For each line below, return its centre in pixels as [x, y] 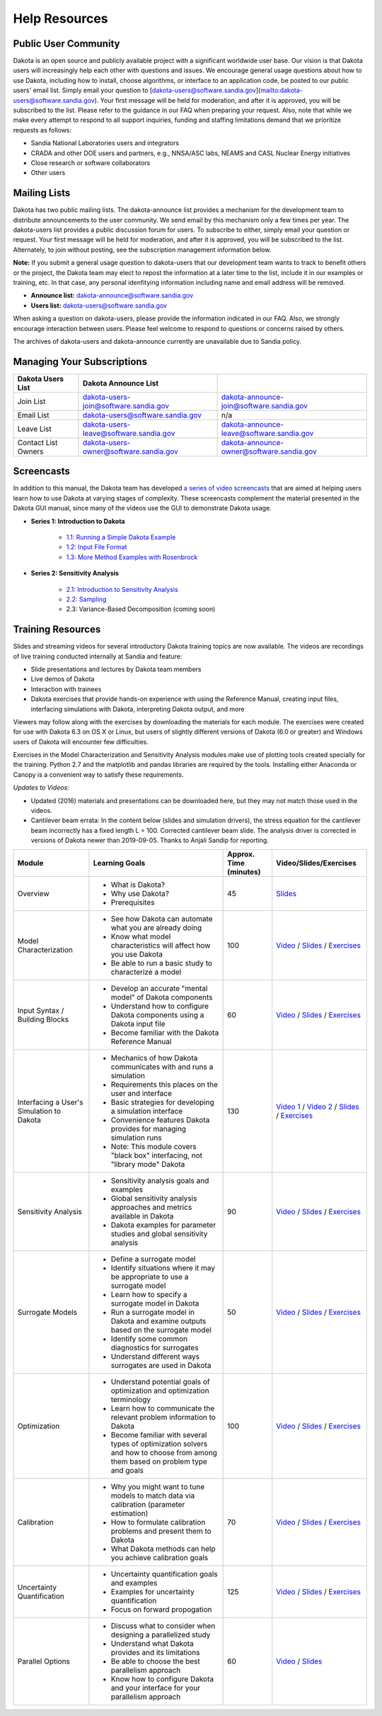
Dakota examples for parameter [163, 1225]
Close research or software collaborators [91, 162]
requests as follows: [42, 130]
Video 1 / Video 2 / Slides [318, 1106]
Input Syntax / [41, 1010]
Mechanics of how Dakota [154, 1058]
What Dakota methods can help [163, 1549]
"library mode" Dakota [148, 1164]
